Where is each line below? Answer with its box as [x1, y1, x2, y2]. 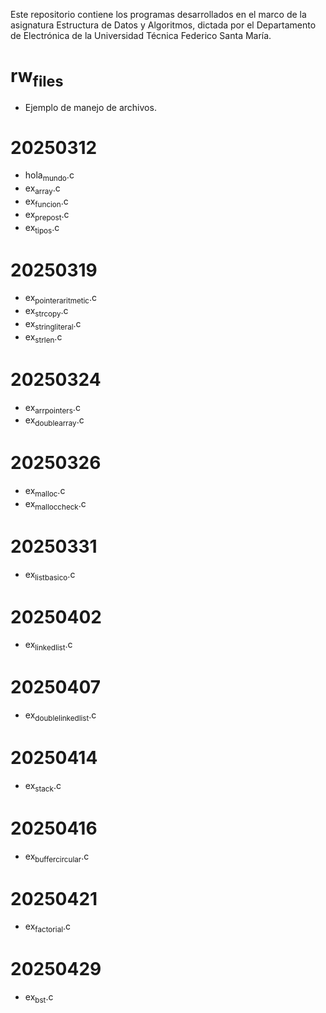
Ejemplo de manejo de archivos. [24, 101, 157, 113]
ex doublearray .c [24, 414, 85, 429]
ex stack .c [24, 779, 62, 794]
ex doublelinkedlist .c [24, 709, 97, 723]
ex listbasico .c [24, 568, 76, 583]
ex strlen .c [24, 330, 63, 345]
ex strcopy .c [24, 305, 69, 319]
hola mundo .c [24, 169, 75, 184]
